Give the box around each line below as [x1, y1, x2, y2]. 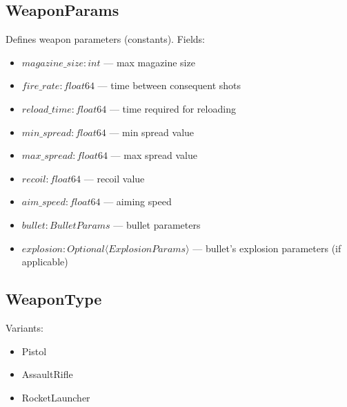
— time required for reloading [109, 101, 236, 115]
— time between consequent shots [97, 78, 241, 93]
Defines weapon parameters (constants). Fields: [6, 32, 206, 46]
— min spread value [109, 124, 195, 139]
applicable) [21, 254, 68, 269]
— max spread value [110, 148, 197, 162]
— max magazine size [103, 55, 195, 69]
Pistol [21, 343, 47, 358]
